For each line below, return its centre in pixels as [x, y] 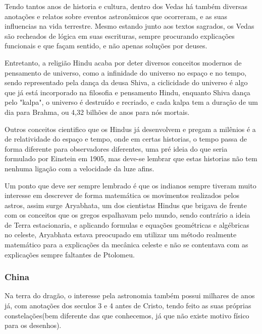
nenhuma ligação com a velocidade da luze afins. [80, 168]
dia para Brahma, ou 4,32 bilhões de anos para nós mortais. [97, 112]
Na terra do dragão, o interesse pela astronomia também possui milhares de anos [130, 295]
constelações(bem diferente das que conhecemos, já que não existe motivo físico [127, 315]
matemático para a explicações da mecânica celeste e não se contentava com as [126, 245]
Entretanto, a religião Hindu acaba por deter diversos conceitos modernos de [123, 62]
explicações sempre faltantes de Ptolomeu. [70, 254]
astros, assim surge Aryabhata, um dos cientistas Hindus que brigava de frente [126, 205]
